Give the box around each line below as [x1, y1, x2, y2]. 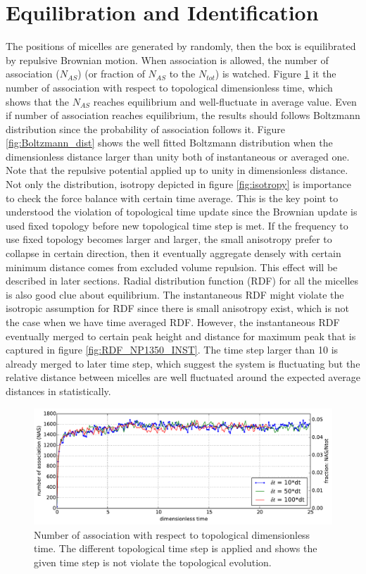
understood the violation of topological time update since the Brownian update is [6, 204, 358, 219]
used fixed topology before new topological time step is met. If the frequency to [6, 218, 348, 232]
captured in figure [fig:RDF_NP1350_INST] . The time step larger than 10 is [6, 342, 339, 357]
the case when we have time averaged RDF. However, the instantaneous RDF [6, 315, 340, 329]
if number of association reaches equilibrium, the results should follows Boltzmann [6, 108, 360, 123]
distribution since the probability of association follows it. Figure [6, 121, 286, 136]
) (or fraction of [77, 66, 145, 81]
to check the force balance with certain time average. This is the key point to [6, 190, 339, 205]
